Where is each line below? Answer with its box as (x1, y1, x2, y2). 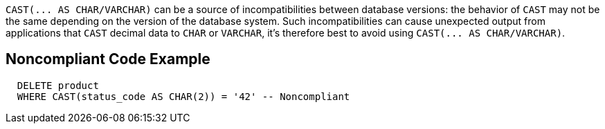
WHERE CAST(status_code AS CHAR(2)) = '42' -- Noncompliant (17, 90, 350, 102)
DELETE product (17, 79, 99, 91)
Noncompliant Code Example (6, 50, 210, 68)
